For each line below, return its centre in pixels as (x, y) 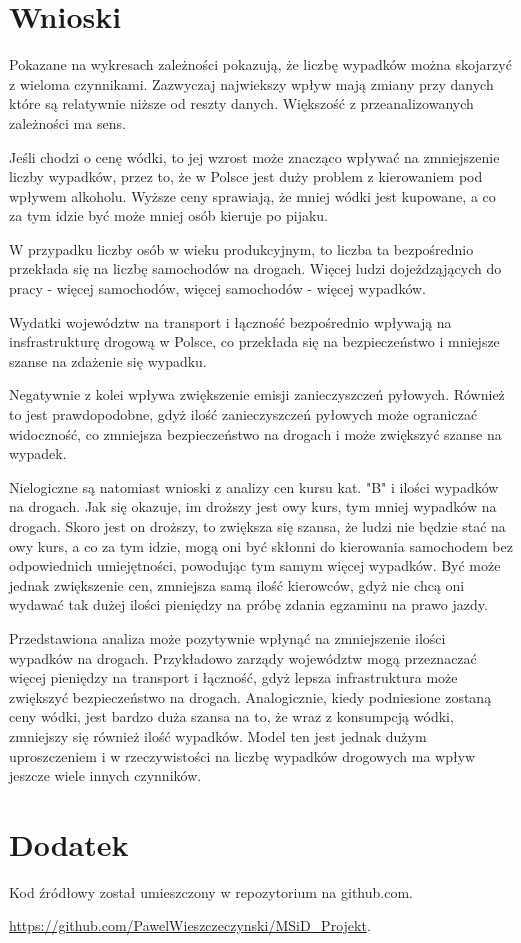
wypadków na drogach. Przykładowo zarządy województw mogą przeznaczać (243, 657)
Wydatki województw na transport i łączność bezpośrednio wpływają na (230, 321)
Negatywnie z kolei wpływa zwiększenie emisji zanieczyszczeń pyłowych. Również (257, 394)
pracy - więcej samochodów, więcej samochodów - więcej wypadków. (218, 288)
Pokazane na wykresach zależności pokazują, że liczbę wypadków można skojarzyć (260, 64)
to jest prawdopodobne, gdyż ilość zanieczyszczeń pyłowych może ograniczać (243, 414)
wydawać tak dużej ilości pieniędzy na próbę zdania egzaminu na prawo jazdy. (248, 604)
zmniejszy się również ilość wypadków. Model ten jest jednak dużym (218, 735)
